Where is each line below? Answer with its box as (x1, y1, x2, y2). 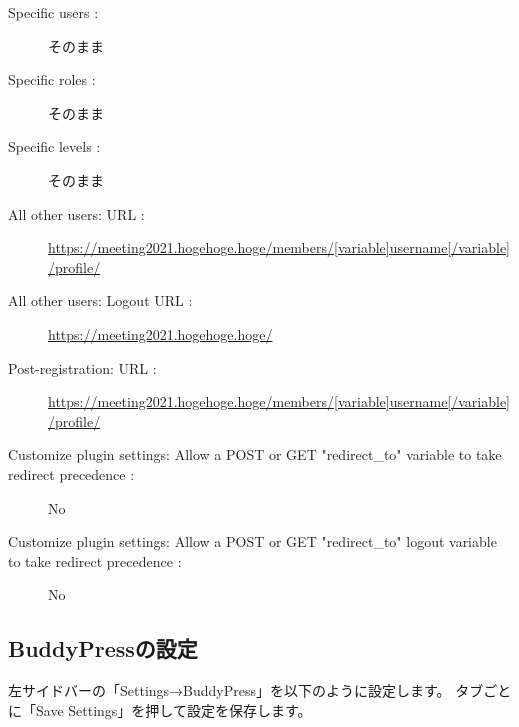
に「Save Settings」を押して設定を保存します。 (8, 699, 312, 720)
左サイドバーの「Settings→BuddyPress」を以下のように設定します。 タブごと (8, 680, 512, 701)
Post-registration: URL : (8, 357, 157, 378)
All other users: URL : (8, 203, 145, 224)
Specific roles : (8, 69, 96, 90)
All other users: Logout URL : (8, 290, 193, 311)
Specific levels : (8, 136, 101, 157)
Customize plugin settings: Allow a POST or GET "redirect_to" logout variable (8, 531, 497, 552)
